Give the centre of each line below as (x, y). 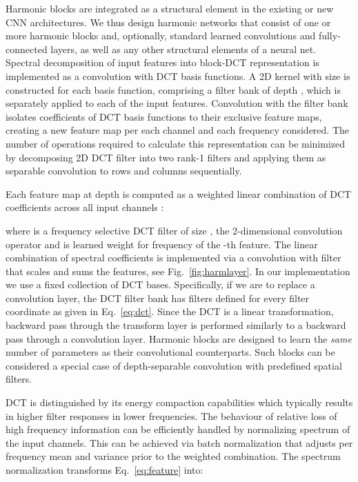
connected (27, 49)
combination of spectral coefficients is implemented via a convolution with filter (173, 258)
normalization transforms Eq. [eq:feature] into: (105, 470)
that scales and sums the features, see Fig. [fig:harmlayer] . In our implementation (178, 271)
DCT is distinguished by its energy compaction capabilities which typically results (179, 402)
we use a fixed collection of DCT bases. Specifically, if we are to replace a (160, 284)
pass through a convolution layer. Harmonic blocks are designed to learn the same (179, 338)
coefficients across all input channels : (85, 207)
